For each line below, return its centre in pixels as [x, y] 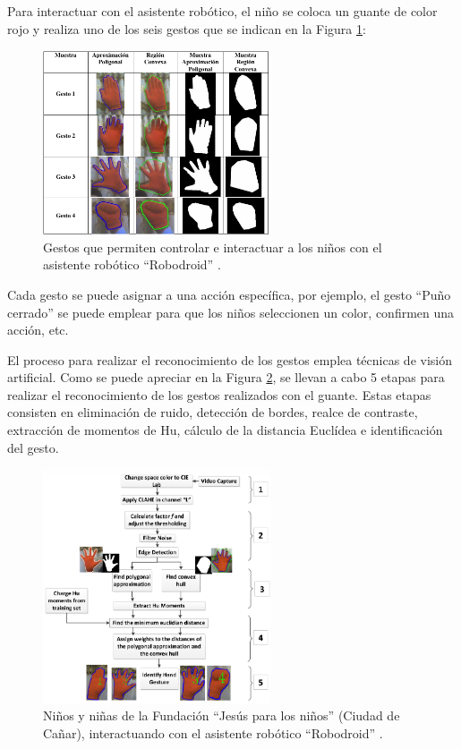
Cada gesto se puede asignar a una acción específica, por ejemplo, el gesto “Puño [229, 294]
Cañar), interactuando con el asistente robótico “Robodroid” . [213, 732]
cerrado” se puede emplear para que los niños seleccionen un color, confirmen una [231, 312]
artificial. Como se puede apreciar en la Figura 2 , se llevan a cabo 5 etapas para [226, 377]
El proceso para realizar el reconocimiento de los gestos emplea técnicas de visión [230, 359]
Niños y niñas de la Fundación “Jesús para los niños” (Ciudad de [222, 715]
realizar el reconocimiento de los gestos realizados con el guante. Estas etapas [219, 394]
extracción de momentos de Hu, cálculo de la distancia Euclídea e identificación [225, 430]
